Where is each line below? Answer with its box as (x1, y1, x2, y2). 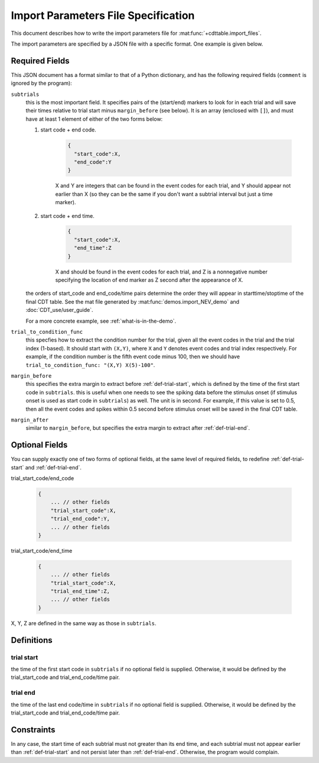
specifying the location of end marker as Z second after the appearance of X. (55, 276, 243, 284)
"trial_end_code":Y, (50, 516, 110, 522)
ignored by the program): (11, 80, 72, 87)
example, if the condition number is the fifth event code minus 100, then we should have (25, 353, 240, 360)
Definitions (11, 635, 53, 645)
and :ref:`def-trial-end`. (25, 463, 82, 471)
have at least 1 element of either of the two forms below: (25, 115, 163, 123)
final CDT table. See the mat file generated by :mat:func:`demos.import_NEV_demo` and (25, 298, 239, 305)
